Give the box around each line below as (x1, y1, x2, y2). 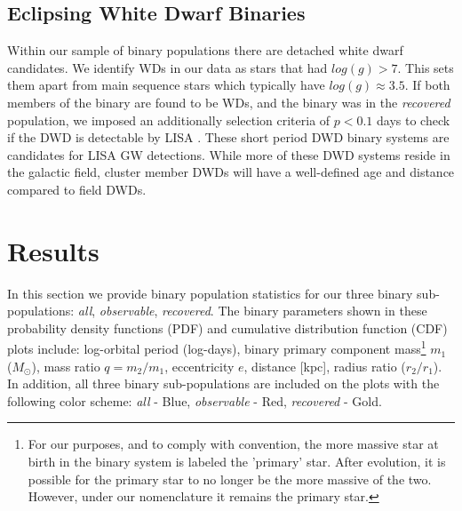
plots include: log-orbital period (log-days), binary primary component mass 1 (7, 337, 426, 358)
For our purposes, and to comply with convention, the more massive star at (28, 435, 439, 453)
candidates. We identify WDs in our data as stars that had (7, 58, 328, 76)
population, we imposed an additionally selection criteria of (7, 110, 331, 129)
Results (7, 232, 100, 268)
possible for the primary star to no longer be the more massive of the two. (28, 469, 432, 488)
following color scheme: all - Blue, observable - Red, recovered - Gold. (7, 391, 382, 410)
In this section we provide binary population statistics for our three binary (7, 283, 413, 302)
